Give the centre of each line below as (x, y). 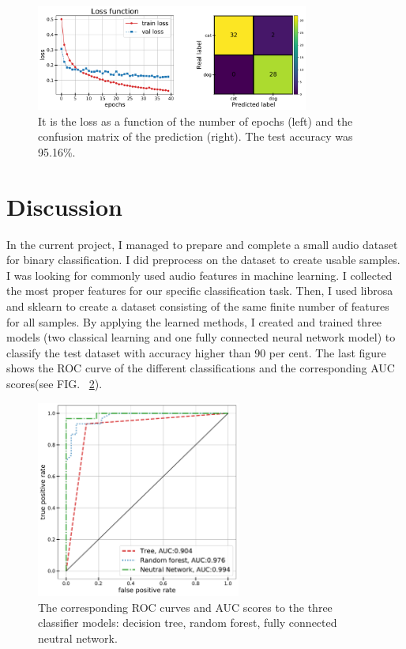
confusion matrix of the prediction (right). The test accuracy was (195, 136)
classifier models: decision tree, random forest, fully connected (188, 623)
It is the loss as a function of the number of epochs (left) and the (195, 121)
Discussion (64, 206)
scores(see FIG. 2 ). (55, 383)
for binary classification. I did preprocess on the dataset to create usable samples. (203, 260)
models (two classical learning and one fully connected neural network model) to (201, 337)
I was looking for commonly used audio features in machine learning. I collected (199, 275)
